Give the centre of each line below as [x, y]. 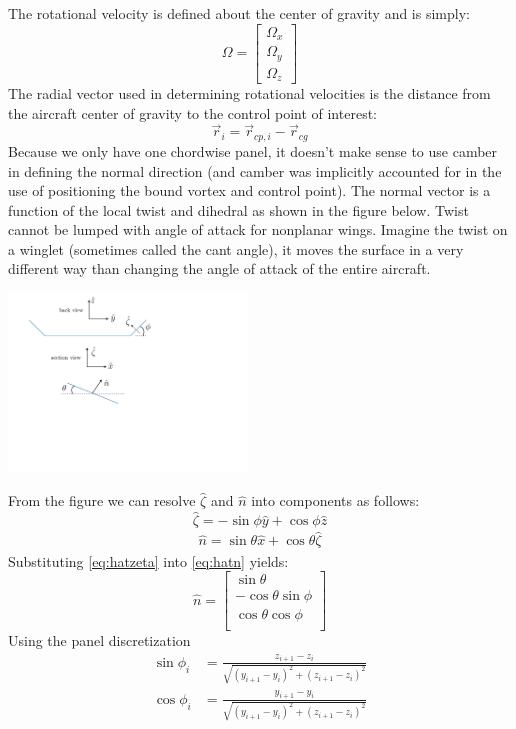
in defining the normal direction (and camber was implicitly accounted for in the [255, 170]
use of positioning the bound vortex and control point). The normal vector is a [249, 190]
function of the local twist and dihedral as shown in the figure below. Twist [238, 209]
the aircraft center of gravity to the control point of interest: [192, 112]
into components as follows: [335, 500]
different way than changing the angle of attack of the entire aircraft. [219, 268]
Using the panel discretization [99, 640]
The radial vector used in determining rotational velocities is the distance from [249, 93]
